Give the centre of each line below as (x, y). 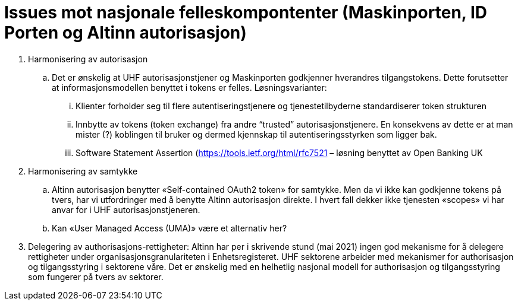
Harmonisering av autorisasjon (88, 59)
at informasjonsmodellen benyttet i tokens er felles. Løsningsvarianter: (189, 87)
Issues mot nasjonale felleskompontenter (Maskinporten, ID (246, 12)
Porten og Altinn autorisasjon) (125, 33)
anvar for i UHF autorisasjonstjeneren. (126, 209)
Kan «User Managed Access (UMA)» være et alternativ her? (169, 228)
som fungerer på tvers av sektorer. (96, 277)
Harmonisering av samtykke (83, 171)
